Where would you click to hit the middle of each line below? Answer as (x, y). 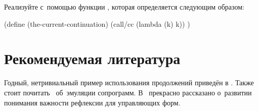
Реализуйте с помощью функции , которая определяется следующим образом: (124, 7)
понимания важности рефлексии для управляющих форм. (92, 102)
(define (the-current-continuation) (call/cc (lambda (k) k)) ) (97, 23)
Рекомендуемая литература (92, 58)
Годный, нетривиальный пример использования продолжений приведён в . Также (129, 82)
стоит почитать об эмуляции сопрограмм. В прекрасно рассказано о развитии (128, 92)
